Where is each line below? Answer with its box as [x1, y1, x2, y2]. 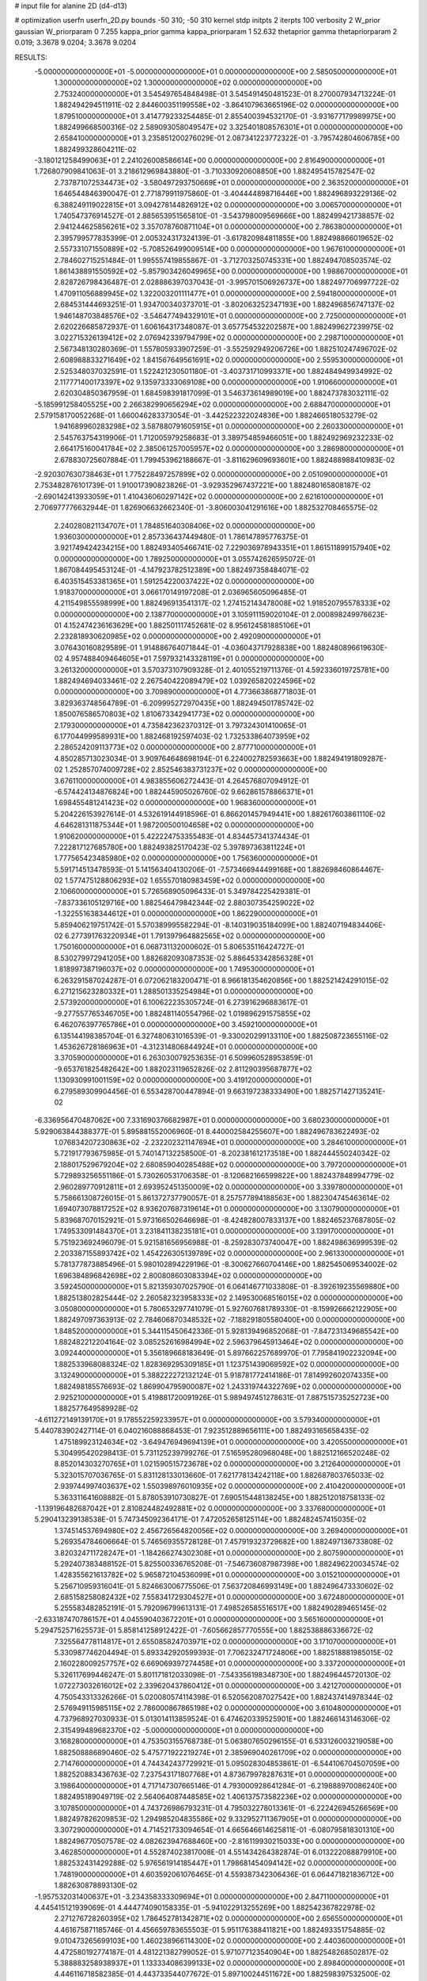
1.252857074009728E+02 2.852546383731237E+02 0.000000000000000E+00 [64, 765, 327, 774]
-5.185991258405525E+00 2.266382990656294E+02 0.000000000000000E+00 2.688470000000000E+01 [34, 399, 391, 409]
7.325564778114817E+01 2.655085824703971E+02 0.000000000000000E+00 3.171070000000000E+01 [54, 1636, 397, 1646]
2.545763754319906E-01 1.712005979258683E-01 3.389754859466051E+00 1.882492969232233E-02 [54, 433, 395, 442]
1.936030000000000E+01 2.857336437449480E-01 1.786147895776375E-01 [54, 532, 308, 541]
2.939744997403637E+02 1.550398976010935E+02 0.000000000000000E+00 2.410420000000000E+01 [54, 1482, 406, 1491]
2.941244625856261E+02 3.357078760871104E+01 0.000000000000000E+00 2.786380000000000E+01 [54, 222, 402, 231]
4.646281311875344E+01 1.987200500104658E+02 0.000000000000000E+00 [54, 820, 314, 830]
